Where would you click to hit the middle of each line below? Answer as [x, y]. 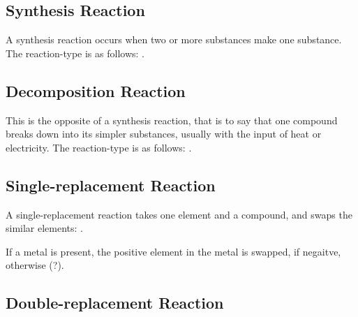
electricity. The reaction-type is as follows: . [99, 147]
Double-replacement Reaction [115, 303]
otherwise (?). [35, 265]
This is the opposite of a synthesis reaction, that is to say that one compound [172, 120]
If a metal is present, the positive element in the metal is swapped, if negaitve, [173, 251]
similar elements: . [45, 228]
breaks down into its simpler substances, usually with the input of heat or [164, 134]
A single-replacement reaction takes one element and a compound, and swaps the [179, 214]
